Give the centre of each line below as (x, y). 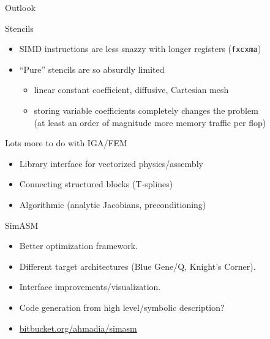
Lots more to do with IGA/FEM (66, 143)
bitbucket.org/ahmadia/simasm (78, 328)
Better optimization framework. (78, 246)
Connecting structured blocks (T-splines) (96, 184)
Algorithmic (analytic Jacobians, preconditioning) (113, 204)
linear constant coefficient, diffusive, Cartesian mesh (131, 90)
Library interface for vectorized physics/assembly (111, 163)
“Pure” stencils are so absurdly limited (92, 69)
